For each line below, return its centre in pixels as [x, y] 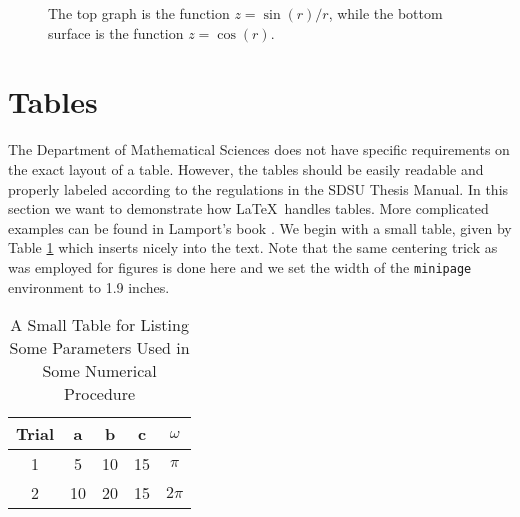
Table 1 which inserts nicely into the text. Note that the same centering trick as [253, 247]
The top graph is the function [139, 13]
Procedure [100, 394]
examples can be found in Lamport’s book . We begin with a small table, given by [260, 227]
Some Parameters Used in [99, 348]
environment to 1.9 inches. [89, 286]
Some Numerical [99, 371]
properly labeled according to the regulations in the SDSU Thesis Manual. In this [258, 188]
